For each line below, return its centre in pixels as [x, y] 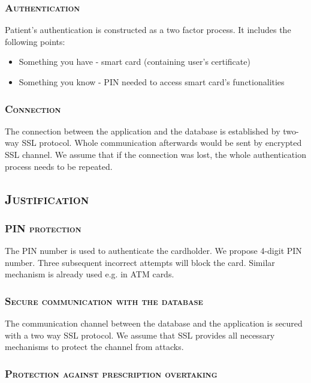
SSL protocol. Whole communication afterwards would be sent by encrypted [162, 143]
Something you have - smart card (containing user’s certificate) [135, 62]
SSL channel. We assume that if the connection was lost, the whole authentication [155, 154]
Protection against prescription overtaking [111, 373]
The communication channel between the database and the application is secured [154, 323]
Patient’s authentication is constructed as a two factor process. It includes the [148, 30]
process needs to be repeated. [59, 166]
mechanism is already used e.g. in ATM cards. [90, 274]
